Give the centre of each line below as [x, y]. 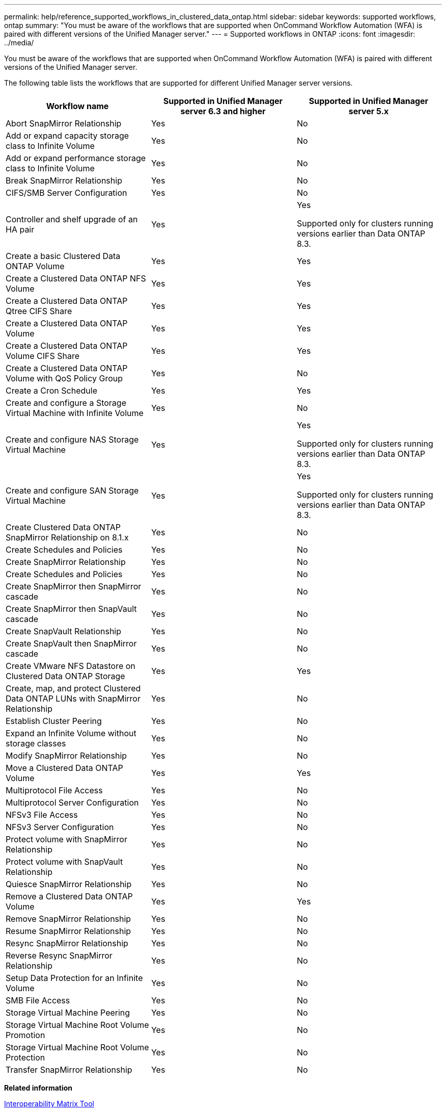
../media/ [19, 43]
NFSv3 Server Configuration [60, 827]
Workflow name [77, 106]
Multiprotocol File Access [54, 790]
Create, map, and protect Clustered [73, 688]
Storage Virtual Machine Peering [68, 1013]
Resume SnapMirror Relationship [68, 931]
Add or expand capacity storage [67, 136]
